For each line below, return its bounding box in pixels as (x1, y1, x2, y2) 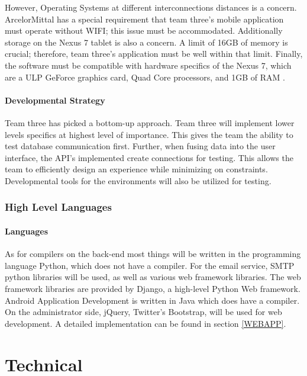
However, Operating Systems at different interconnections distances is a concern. (5, 1, 297, 13)
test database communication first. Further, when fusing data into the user (5, 140, 276, 152)
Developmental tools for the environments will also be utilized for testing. (5, 174, 272, 187)
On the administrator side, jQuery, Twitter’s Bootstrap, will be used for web (5, 306, 282, 318)
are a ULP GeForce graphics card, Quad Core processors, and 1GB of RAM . (5, 70, 285, 83)
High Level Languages (5, 200, 112, 214)
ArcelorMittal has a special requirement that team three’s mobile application (5, 12, 284, 25)
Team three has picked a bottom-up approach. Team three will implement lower (5, 116, 295, 128)
